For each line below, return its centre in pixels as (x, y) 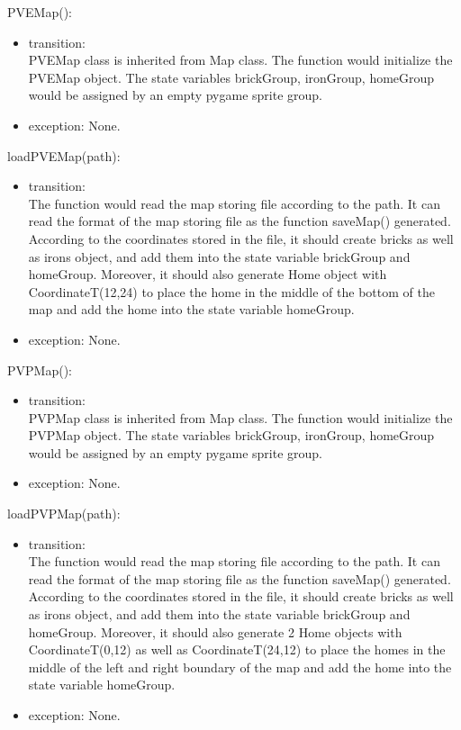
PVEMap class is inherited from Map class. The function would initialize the (240, 60)
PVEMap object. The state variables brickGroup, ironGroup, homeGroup (231, 77)
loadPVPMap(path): (64, 514)
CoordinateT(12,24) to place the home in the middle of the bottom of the (231, 291)
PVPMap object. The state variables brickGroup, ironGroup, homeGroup (231, 435)
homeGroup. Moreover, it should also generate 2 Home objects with (215, 631)
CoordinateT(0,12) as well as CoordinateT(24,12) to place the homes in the (237, 649)
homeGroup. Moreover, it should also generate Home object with (208, 274)
